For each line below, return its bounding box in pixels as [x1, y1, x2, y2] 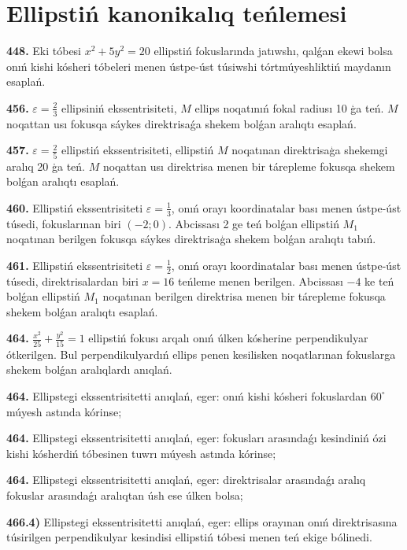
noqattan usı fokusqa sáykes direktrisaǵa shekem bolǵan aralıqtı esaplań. [6, 115, 357, 131]
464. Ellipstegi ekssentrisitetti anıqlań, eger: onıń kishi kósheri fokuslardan [6, 387, 368, 404]
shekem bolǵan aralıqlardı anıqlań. [6, 361, 172, 378]
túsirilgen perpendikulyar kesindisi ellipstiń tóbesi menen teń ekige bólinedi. [6, 529, 372, 545]
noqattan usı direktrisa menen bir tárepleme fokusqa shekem [102, 157, 395, 174]
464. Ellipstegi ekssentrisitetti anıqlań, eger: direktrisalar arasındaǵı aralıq [6, 471, 366, 488]
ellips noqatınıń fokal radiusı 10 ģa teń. [194, 99, 384, 116]
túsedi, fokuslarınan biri [6, 215, 121, 231]
